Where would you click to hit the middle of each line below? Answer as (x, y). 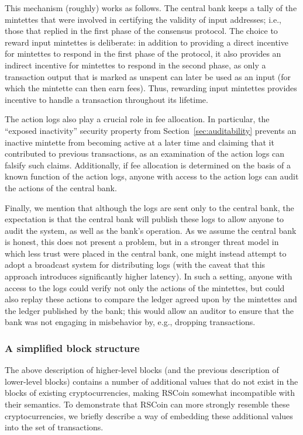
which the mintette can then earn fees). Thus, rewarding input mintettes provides (151, 88)
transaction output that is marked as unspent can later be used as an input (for (148, 76)
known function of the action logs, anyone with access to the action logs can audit (152, 176)
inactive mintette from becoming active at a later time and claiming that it (140, 142)
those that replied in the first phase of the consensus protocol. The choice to (141, 31)
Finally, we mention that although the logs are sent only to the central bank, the (149, 207)
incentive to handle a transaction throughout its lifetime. (106, 99)
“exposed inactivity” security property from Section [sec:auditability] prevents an (151, 130)
